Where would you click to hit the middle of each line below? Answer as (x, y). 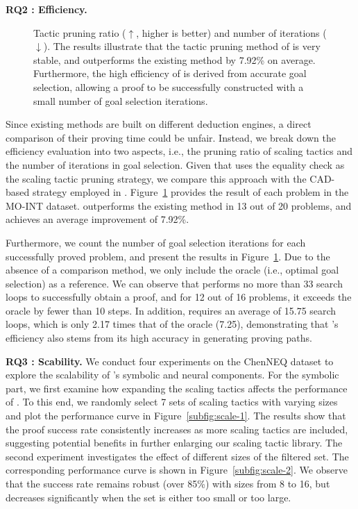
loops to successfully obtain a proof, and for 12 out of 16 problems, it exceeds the (179, 297)
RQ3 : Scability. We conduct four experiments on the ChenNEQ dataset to (170, 361)
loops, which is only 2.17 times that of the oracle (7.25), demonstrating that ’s (172, 324)
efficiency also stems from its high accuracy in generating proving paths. (159, 338)
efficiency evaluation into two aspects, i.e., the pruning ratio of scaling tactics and (179, 151)
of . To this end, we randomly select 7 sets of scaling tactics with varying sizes (172, 402)
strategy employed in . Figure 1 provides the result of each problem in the (190, 192)
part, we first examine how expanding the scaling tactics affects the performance (177, 388)
